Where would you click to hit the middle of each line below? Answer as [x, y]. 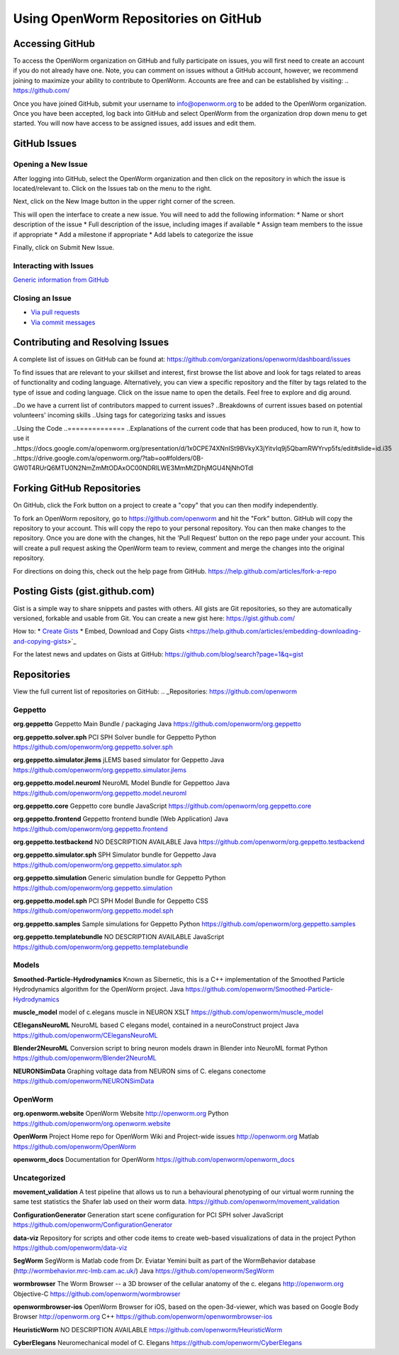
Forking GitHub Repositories [77, 489]
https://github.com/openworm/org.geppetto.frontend [90, 829]
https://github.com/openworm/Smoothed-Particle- [259, 989]
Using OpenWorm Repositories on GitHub [137, 18]
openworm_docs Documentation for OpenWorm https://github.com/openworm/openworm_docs [154, 1159]
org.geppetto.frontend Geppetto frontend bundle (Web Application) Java [121, 819]
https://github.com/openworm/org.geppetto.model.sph [93, 911]
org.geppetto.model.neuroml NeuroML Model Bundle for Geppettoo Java [122, 783]
